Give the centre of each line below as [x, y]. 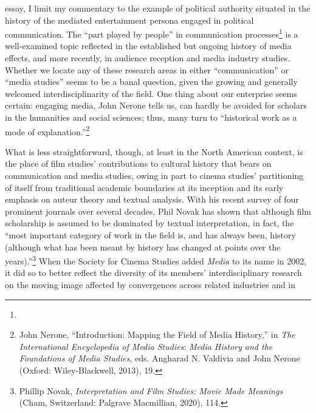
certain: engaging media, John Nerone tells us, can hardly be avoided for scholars [156, 105]
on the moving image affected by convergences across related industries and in [150, 285]
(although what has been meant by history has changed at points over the [143, 247]
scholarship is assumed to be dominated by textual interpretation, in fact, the [149, 223]
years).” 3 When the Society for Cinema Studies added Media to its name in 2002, [156, 260]
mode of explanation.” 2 [47, 130]
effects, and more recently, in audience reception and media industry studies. [148, 58]
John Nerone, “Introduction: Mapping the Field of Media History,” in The [157, 334]
